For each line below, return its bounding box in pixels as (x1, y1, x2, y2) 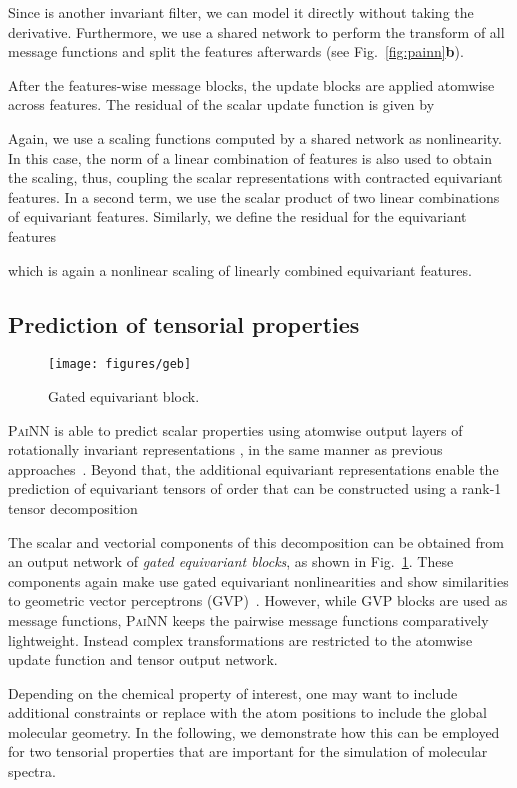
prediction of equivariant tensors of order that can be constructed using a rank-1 (8, 478, 502, 499)
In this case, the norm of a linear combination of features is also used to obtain (8, 147, 492, 168)
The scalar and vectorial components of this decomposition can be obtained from (8, 531, 504, 552)
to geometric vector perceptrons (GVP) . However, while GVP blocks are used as (8, 590, 508, 611)
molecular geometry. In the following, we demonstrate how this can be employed (8, 721, 500, 742)
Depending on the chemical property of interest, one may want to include (8, 682, 458, 703)
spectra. (8, 761, 56, 782)
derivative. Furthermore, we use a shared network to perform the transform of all (8, 21, 505, 42)
